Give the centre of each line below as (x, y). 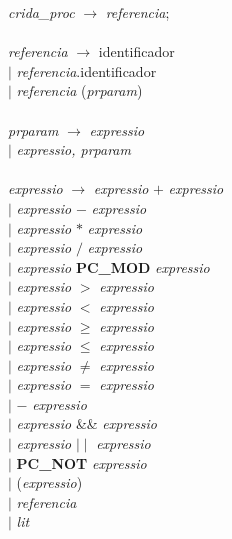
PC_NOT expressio (81, 462)
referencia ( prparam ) (79, 90)
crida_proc (41, 12)
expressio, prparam (73, 149)
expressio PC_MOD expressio (113, 266)
